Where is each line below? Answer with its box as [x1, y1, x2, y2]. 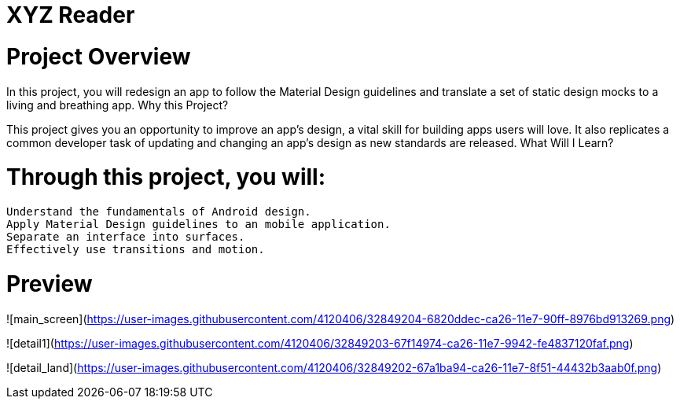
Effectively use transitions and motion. [6, 243, 265, 256]
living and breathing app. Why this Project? [6, 98, 229, 112]
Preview [6, 270, 93, 297]
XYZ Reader [6, 2, 135, 28]
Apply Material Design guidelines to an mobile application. [6, 218, 391, 230]
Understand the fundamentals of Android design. [6, 205, 311, 218]
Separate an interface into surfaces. [6, 230, 245, 243]
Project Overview [6, 42, 191, 70]
